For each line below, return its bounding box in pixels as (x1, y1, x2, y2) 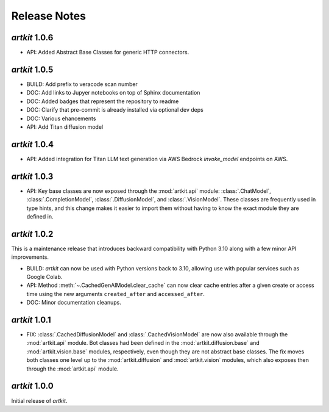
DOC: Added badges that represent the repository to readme (26, 98, 179, 105)
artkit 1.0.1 (11, 314, 51, 325)
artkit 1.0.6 (11, 32, 54, 43)
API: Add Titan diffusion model (26, 123, 104, 131)
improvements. (11, 253, 49, 261)
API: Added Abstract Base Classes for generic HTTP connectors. (26, 49, 189, 56)
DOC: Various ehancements (26, 115, 96, 122)
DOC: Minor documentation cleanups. (26, 299, 122, 306)
